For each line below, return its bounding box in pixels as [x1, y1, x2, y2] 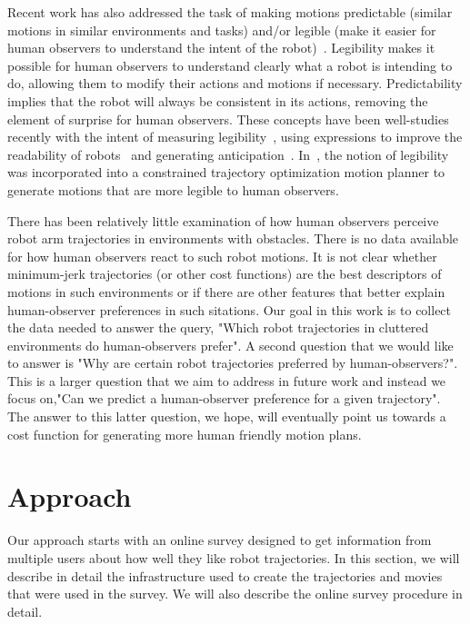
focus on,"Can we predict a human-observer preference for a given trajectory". [7, 389, 441, 408]
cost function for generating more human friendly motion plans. [7, 424, 362, 443]
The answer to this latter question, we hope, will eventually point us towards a [7, 407, 446, 426]
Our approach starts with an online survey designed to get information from [7, 530, 432, 550]
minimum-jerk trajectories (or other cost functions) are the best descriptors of [7, 264, 442, 283]
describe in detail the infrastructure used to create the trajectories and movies [7, 566, 443, 585]
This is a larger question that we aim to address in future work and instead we [7, 371, 446, 390]
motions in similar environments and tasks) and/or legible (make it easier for [7, 20, 436, 39]
